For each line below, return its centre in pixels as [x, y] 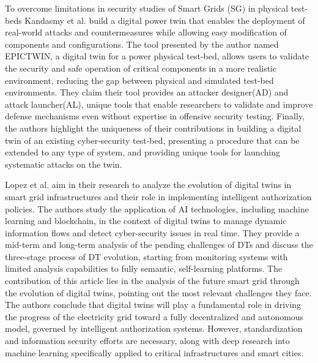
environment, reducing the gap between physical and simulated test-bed [139, 80]
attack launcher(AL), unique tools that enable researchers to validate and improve [159, 104]
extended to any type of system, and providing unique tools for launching [142, 152]
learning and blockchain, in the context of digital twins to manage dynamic [146, 221]
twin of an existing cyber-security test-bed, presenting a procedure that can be [152, 140]
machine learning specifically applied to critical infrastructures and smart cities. [154, 352]
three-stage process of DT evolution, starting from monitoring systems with [146, 256]
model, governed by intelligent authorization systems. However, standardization [154, 328]
